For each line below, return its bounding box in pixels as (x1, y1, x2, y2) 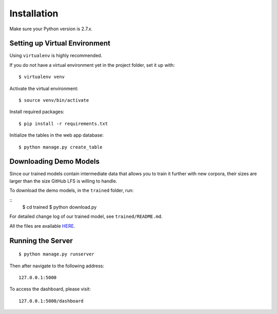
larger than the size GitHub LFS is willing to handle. (9, 178, 117, 184)
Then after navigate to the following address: (9, 263, 105, 269)
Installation (9, 8, 58, 19)
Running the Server (9, 236, 73, 245)
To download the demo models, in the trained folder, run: (9, 188, 134, 194)
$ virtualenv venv (18, 74, 65, 80)
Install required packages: (9, 108, 65, 115)
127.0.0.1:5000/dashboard (18, 298, 84, 304)
